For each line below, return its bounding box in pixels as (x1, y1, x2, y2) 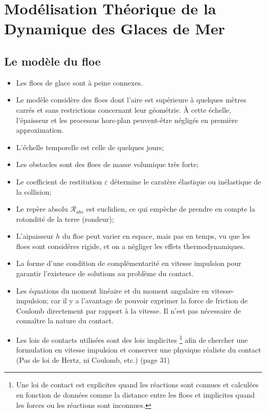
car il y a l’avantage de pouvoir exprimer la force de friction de (51, 295, 248, 306)
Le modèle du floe (4, 53, 101, 69)
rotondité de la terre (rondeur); (16, 213, 114, 224)
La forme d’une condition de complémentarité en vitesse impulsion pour (16, 258, 241, 269)
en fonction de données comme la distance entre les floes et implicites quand (16, 389, 255, 400)
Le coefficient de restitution (16, 176, 102, 187)
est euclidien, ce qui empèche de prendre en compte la (86, 203, 255, 214)
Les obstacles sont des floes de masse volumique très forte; (16, 159, 199, 170)
